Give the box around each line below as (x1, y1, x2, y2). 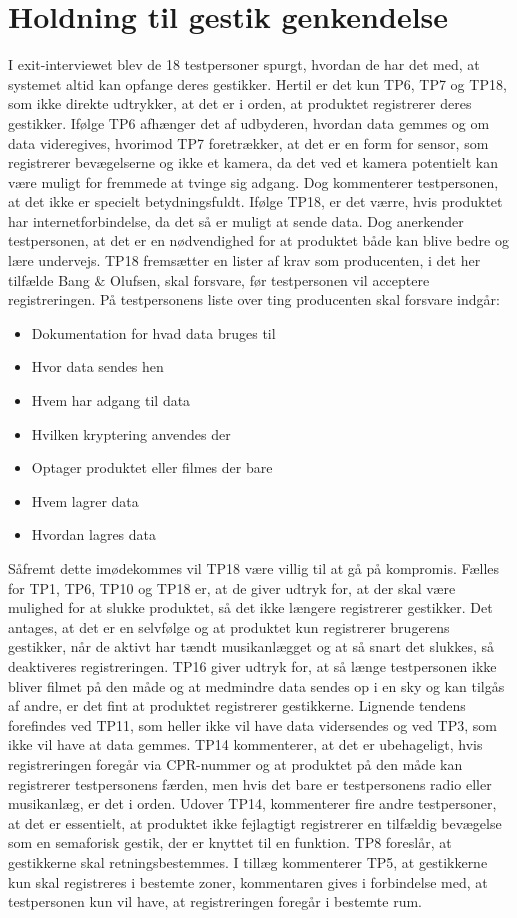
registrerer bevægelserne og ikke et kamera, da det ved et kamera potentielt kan (8, 152, 498, 173)
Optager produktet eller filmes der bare (31, 457, 273, 478)
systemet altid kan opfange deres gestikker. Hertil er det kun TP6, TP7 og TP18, (8, 73, 507, 94)
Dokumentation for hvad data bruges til (31, 322, 276, 343)
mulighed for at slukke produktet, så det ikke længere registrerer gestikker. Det (8, 597, 493, 618)
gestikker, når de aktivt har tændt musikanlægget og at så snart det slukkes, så (8, 636, 495, 657)
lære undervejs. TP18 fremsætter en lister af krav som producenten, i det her (8, 250, 481, 271)
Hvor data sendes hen (31, 356, 164, 377)
